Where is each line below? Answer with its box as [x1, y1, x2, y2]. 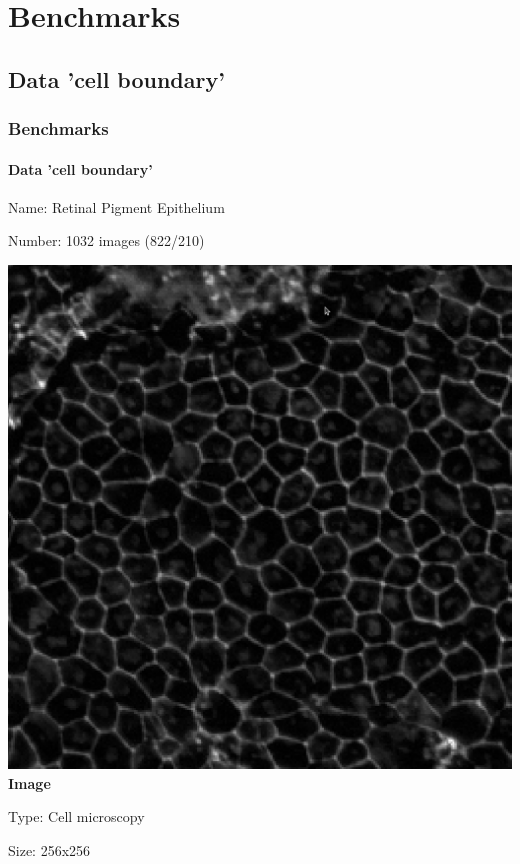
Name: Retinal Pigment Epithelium [8, 196, 225, 217]
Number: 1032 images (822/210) [8, 230, 205, 251]
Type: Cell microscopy [8, 806, 145, 827]
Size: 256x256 [8, 839, 91, 860]
